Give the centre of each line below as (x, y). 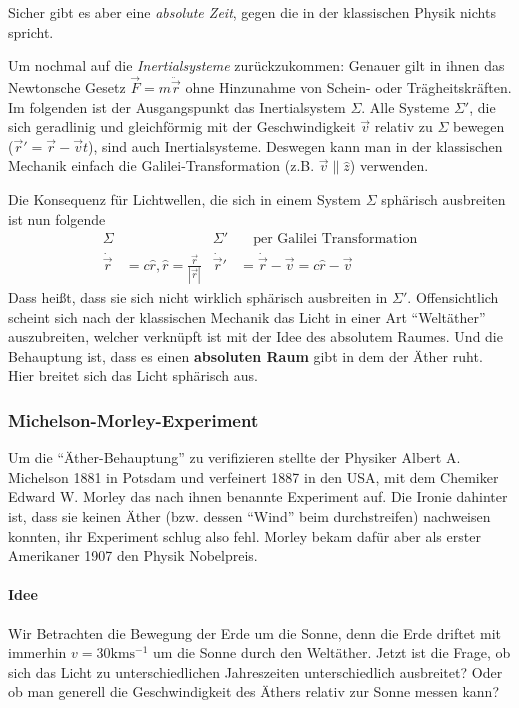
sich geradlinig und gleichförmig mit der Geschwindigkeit (182, 126)
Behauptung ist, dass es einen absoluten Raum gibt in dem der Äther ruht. (245, 355)
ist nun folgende (57, 218)
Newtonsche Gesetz (67, 87)
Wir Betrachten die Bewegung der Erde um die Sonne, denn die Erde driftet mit (254, 632)
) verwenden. (389, 165)
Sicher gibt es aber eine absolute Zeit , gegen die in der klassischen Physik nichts (252, 12)
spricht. (31, 31)
